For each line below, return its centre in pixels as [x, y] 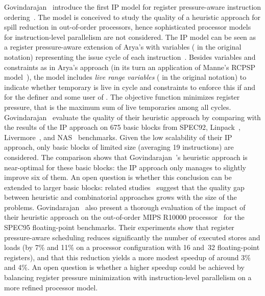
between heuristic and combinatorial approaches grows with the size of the [121, 197]
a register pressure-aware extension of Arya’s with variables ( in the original [123, 47]
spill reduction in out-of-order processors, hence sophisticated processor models [128, 27]
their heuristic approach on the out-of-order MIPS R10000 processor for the [124, 217]
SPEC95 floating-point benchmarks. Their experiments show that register [119, 227]
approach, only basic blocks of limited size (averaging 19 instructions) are [119, 147]
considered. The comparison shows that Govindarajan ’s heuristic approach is [126, 157]
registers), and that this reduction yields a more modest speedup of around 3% [127, 257]
